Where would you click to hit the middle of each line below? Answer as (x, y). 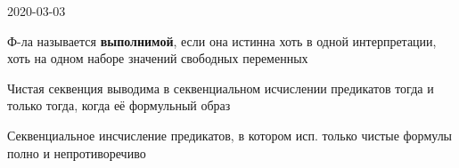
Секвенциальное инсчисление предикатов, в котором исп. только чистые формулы (230, 135)
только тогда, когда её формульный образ (119, 105)
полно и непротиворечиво (77, 152)
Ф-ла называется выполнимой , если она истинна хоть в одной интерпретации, (222, 40)
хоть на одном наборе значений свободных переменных (158, 58)
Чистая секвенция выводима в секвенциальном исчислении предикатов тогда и (221, 88)
